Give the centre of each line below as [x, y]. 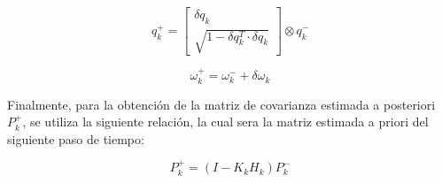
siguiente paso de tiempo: [76, 138]
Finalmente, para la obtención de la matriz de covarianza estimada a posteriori [221, 104]
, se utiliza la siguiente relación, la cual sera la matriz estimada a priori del [225, 122]
